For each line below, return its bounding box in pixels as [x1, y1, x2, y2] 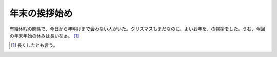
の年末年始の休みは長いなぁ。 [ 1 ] [9, 32, 79, 39]
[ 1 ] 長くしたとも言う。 [11, 42, 58, 48]
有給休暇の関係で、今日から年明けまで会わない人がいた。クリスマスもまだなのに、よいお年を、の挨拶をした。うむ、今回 [9, 26, 265, 32]
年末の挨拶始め [9, 8, 73, 19]
